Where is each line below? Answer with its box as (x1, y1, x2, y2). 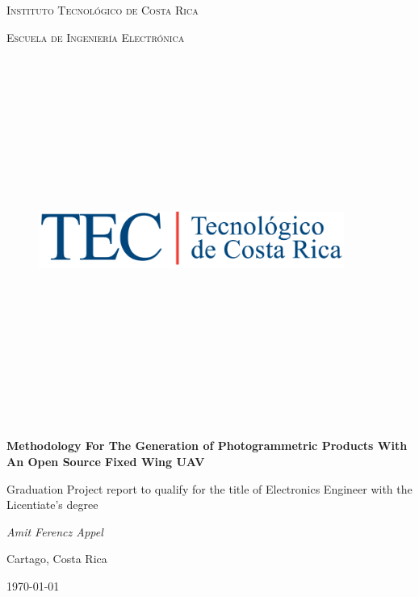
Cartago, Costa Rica (6, 550, 107, 567)
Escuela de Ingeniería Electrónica (6, 28, 185, 45)
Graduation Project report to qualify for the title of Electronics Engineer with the (6, 480, 413, 497)
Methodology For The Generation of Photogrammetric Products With (6, 437, 408, 454)
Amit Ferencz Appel (6, 523, 103, 540)
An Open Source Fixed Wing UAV (6, 452, 205, 469)
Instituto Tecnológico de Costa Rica (6, 2, 199, 18)
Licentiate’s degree (6, 496, 98, 513)
